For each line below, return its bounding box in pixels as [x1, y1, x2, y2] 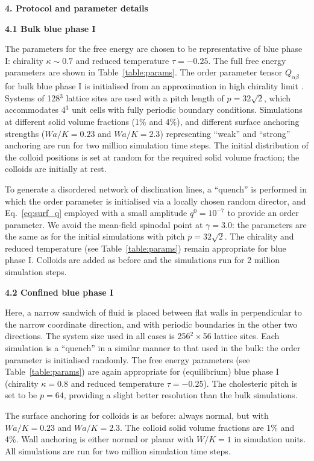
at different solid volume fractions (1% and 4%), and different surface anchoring [5, 115, 300, 127]
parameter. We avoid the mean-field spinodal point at [5, 218, 203, 230]
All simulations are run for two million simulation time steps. [5, 444, 231, 457]
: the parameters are [231, 218, 307, 230]
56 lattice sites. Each [203, 329, 280, 342]
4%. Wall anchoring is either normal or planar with [5, 433, 194, 445]
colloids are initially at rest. [5, 162, 107, 175]
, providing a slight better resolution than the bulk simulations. [63, 389, 298, 401]
